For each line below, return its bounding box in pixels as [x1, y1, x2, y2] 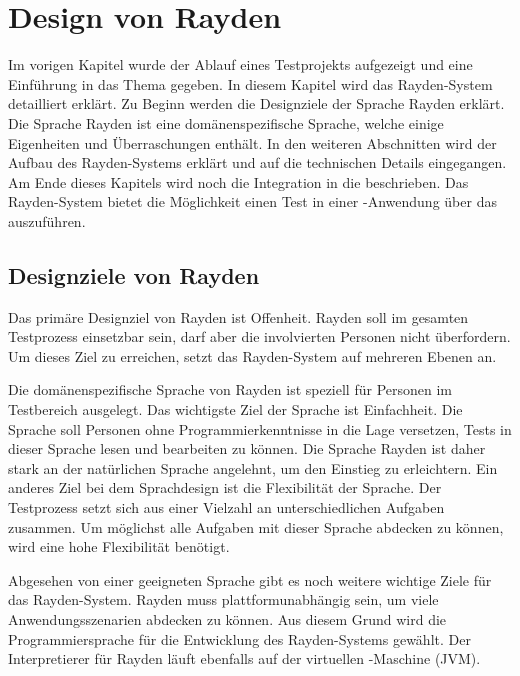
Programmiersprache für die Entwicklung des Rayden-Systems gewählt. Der [8, 628, 471, 649]
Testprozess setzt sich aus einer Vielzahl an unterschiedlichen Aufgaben [8, 497, 445, 518]
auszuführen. [8, 210, 86, 231]
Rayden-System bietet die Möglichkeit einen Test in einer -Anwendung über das [8, 191, 497, 212]
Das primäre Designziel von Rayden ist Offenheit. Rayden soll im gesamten [8, 306, 469, 327]
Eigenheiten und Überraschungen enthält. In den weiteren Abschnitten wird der [8, 132, 497, 153]
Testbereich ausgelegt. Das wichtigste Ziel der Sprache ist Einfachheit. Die [8, 399, 463, 420]
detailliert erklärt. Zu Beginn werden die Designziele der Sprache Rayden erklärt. [8, 93, 505, 114]
